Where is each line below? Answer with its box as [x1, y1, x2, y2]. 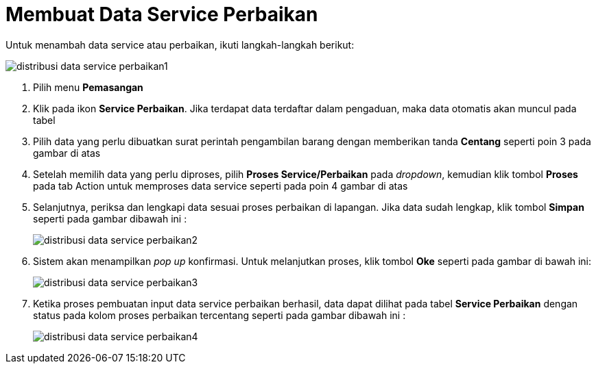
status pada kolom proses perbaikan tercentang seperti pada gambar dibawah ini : [33, 309, 406, 321]
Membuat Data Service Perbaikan [5, 3, 318, 26]
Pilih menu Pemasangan [33, 81, 143, 93]
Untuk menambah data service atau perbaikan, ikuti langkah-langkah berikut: [5, 38, 355, 51]
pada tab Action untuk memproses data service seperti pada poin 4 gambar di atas [33, 179, 408, 192]
